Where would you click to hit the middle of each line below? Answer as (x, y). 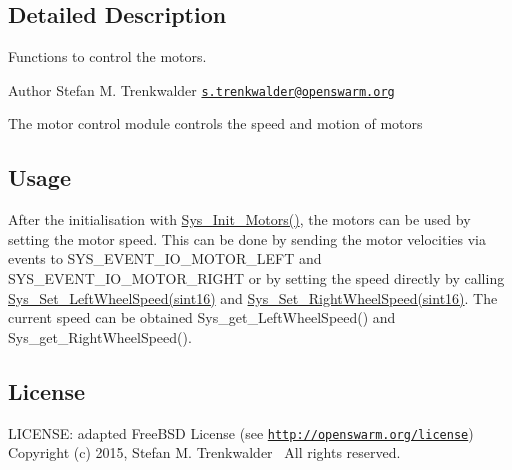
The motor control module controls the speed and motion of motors (215, 123)
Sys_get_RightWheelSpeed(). (100, 336)
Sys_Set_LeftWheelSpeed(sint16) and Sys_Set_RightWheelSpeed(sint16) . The (253, 297)
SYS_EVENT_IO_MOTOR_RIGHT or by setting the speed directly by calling (256, 278)
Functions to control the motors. (107, 56)
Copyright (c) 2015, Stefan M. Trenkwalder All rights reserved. (204, 452)
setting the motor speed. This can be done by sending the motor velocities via (247, 238)
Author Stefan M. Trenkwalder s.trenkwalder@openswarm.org (201, 89)
